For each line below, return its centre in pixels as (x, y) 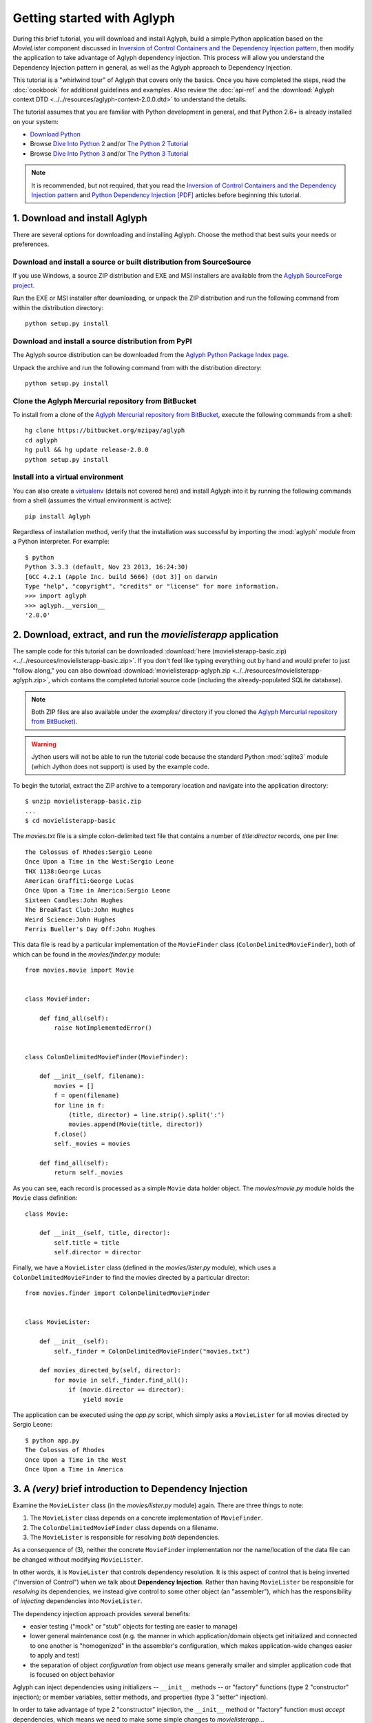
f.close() (71, 1134)
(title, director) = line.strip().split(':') (147, 1115)
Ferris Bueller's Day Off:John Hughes (91, 929)
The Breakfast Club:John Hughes (80, 910)
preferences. (31, 244)
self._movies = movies (92, 1144)
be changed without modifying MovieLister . (78, 1559)
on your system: (35, 121)
